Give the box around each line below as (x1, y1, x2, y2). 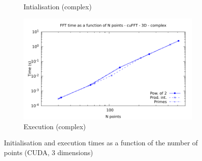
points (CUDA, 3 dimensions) (4, 147, 93, 157)
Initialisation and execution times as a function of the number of (4, 138, 198, 148)
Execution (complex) (24, 121, 86, 131)
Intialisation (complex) (24, 1, 92, 11)
